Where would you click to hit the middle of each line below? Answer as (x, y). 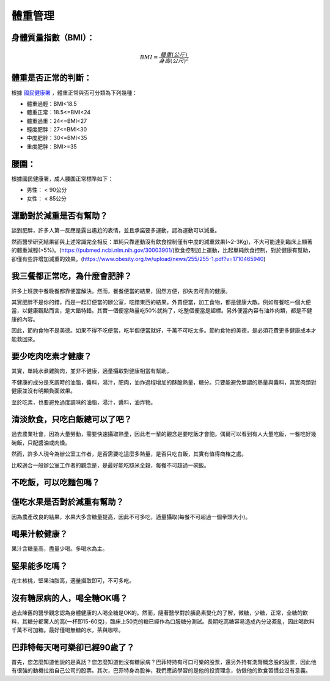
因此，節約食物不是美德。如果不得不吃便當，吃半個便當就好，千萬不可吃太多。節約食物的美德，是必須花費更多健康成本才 (164, 331)
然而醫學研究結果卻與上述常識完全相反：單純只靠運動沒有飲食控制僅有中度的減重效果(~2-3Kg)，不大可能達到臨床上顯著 (162, 241)
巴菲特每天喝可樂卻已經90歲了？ (73, 647)
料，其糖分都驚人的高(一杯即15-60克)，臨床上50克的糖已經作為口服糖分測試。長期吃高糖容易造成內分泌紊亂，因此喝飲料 (163, 621)
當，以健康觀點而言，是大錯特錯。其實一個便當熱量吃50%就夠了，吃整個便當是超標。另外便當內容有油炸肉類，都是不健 (162, 311)
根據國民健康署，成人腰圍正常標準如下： (62, 179)
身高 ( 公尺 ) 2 (174, 60)
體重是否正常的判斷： (51, 78)
